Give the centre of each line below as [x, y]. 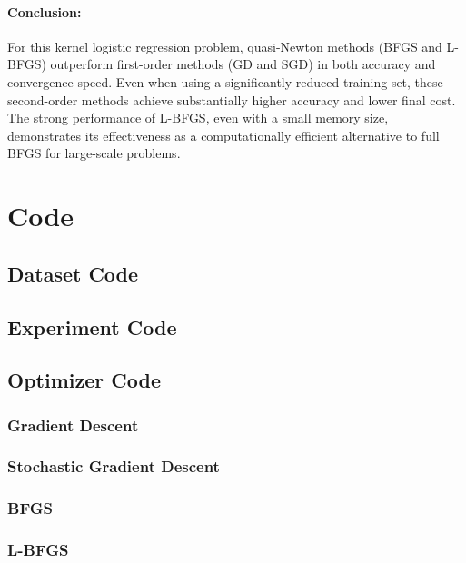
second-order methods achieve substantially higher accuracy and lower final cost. [232, 99]
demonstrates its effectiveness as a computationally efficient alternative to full [223, 135]
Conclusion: [45, 11]
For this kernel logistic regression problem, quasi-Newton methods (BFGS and [225, 46]
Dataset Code [73, 273]
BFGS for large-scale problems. [94, 153]
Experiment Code [92, 326]
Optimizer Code [84, 380]
